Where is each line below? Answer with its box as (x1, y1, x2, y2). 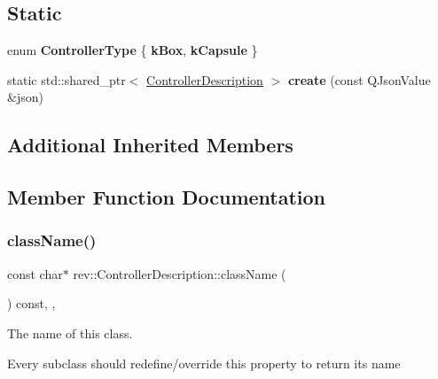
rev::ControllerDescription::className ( (73, 264, 286, 282)
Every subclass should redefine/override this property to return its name (7, 353, 401, 372)
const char (7, 264, 63, 282)
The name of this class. (7, 323, 133, 342)
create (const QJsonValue (287, 70, 431, 89)
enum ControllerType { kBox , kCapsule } (7, 41, 258, 59)
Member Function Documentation (7, 183, 326, 211)
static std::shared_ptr (7, 70, 126, 89)
